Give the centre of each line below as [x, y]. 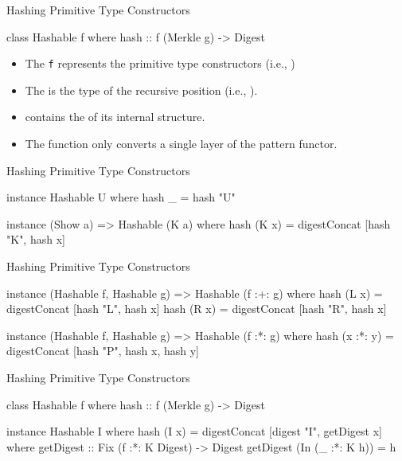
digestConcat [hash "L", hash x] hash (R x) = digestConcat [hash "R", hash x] [197, 309]
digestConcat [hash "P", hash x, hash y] [103, 351]
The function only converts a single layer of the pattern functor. [181, 144]
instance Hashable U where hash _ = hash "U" [121, 197]
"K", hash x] [36, 239]
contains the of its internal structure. [115, 117]
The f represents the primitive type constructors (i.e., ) [160, 63]
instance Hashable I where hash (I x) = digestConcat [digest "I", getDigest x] [194, 431]
